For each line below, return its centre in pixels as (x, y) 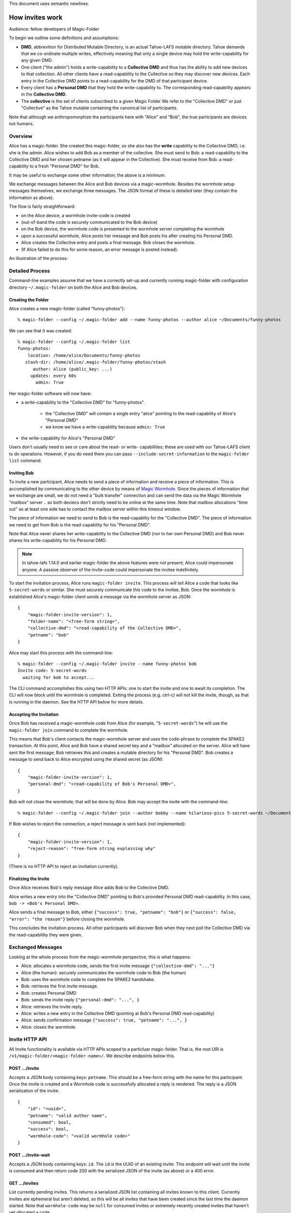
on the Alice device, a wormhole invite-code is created (76, 215)
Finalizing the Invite (29, 879)
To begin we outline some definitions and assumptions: (64, 38)
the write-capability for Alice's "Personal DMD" (68, 438)
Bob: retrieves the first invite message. (60, 986)
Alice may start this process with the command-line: (61, 653)
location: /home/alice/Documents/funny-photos (84, 355)
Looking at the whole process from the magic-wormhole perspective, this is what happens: (100, 957)
